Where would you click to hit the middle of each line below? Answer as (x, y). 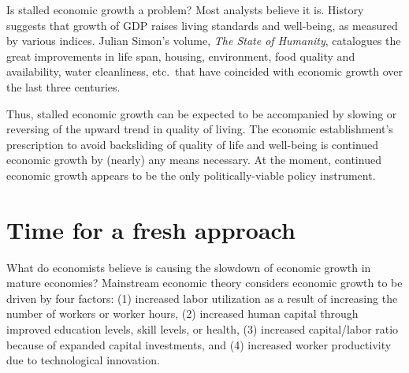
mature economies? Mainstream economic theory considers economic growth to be (204, 283)
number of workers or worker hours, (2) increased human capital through (182, 313)
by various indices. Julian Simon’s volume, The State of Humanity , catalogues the (204, 41)
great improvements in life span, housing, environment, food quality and (181, 56)
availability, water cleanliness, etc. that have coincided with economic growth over (205, 71)
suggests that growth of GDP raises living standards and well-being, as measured (202, 25)
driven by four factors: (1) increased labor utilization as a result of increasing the (202, 298)
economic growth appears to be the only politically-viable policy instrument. (191, 175)
